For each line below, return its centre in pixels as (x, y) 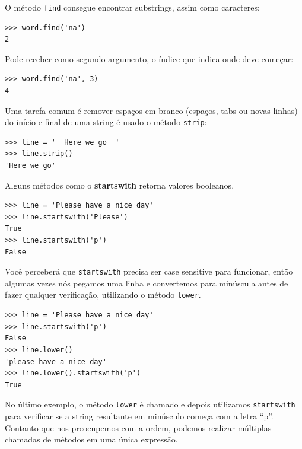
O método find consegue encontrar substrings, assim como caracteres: (132, 7)
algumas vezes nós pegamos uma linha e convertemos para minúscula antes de (147, 283)
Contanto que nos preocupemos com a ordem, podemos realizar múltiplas (138, 427)
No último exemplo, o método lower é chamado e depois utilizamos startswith (150, 404)
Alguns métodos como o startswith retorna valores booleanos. (120, 185)
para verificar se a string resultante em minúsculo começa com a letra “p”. (139, 415)
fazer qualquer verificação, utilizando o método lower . (103, 294)
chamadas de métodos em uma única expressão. (91, 439)
